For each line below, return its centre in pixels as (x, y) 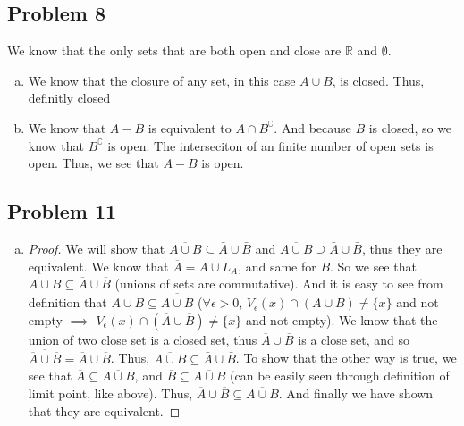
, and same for (277, 266)
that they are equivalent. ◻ (104, 410)
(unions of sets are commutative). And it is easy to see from (279, 284)
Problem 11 (62, 211)
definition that (67, 302)
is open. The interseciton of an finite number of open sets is (270, 145)
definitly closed (69, 98)
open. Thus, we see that (93, 163)
